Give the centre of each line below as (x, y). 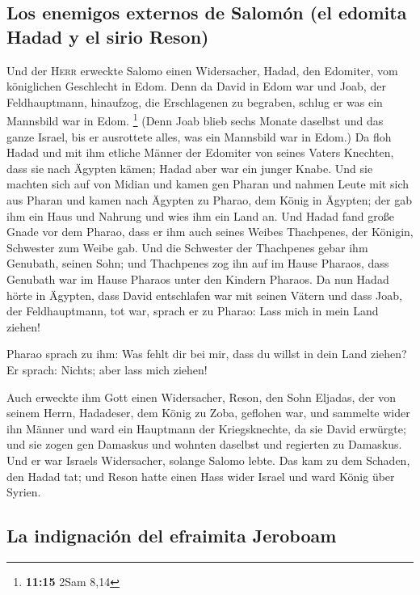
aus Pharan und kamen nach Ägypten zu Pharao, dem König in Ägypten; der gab (209, 200)
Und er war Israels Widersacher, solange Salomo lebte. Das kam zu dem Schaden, (208, 460)
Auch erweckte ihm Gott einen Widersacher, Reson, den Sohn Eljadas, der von (201, 397)
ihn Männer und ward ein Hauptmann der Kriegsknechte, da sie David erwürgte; (206, 428)
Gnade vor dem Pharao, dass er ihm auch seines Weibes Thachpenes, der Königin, (210, 232)
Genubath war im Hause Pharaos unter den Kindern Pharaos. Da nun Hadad (198, 279)
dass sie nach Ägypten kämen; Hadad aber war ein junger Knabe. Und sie (190, 168)
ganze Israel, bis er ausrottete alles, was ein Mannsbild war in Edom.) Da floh (199, 136)
